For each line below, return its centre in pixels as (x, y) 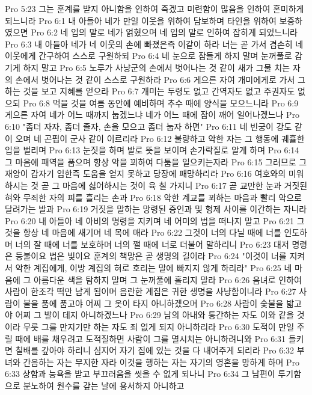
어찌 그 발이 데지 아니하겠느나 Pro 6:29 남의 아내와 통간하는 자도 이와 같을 (155, 315)
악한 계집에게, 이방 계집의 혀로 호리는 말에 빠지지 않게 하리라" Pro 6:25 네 (154, 268)
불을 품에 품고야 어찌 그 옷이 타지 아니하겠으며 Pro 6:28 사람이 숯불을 (153, 303)
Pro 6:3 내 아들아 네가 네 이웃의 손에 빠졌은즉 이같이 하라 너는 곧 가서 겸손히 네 (154, 44)
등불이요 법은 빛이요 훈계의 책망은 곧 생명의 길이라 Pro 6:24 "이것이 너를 (151, 256)
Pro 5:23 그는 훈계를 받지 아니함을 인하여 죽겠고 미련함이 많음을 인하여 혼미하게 (154, 8)
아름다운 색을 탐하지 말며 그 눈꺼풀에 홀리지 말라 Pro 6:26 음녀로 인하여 (167, 279)
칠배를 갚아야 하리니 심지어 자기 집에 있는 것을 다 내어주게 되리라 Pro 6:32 (155, 350)
